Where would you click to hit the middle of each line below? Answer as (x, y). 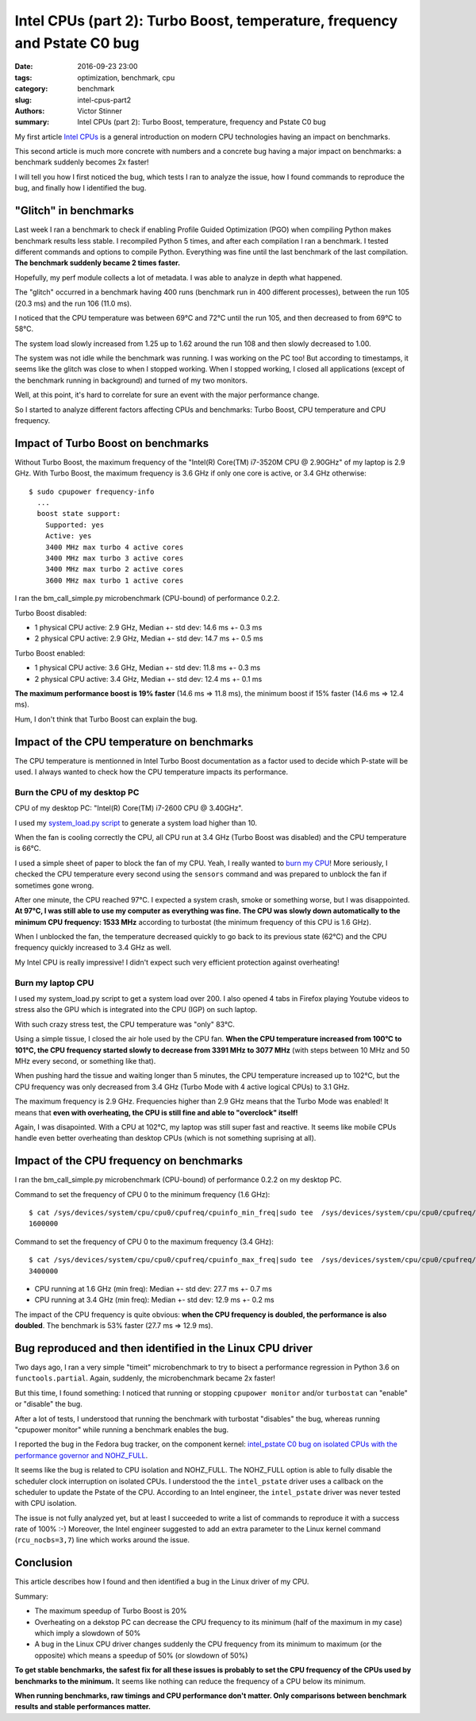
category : (31, 89)
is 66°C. (28, 849)
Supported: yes (75, 525)
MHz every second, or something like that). (85, 1061)
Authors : (30, 110)
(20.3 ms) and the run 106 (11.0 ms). (73, 303)
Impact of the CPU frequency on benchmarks (129, 1161)
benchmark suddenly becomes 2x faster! (82, 162)
